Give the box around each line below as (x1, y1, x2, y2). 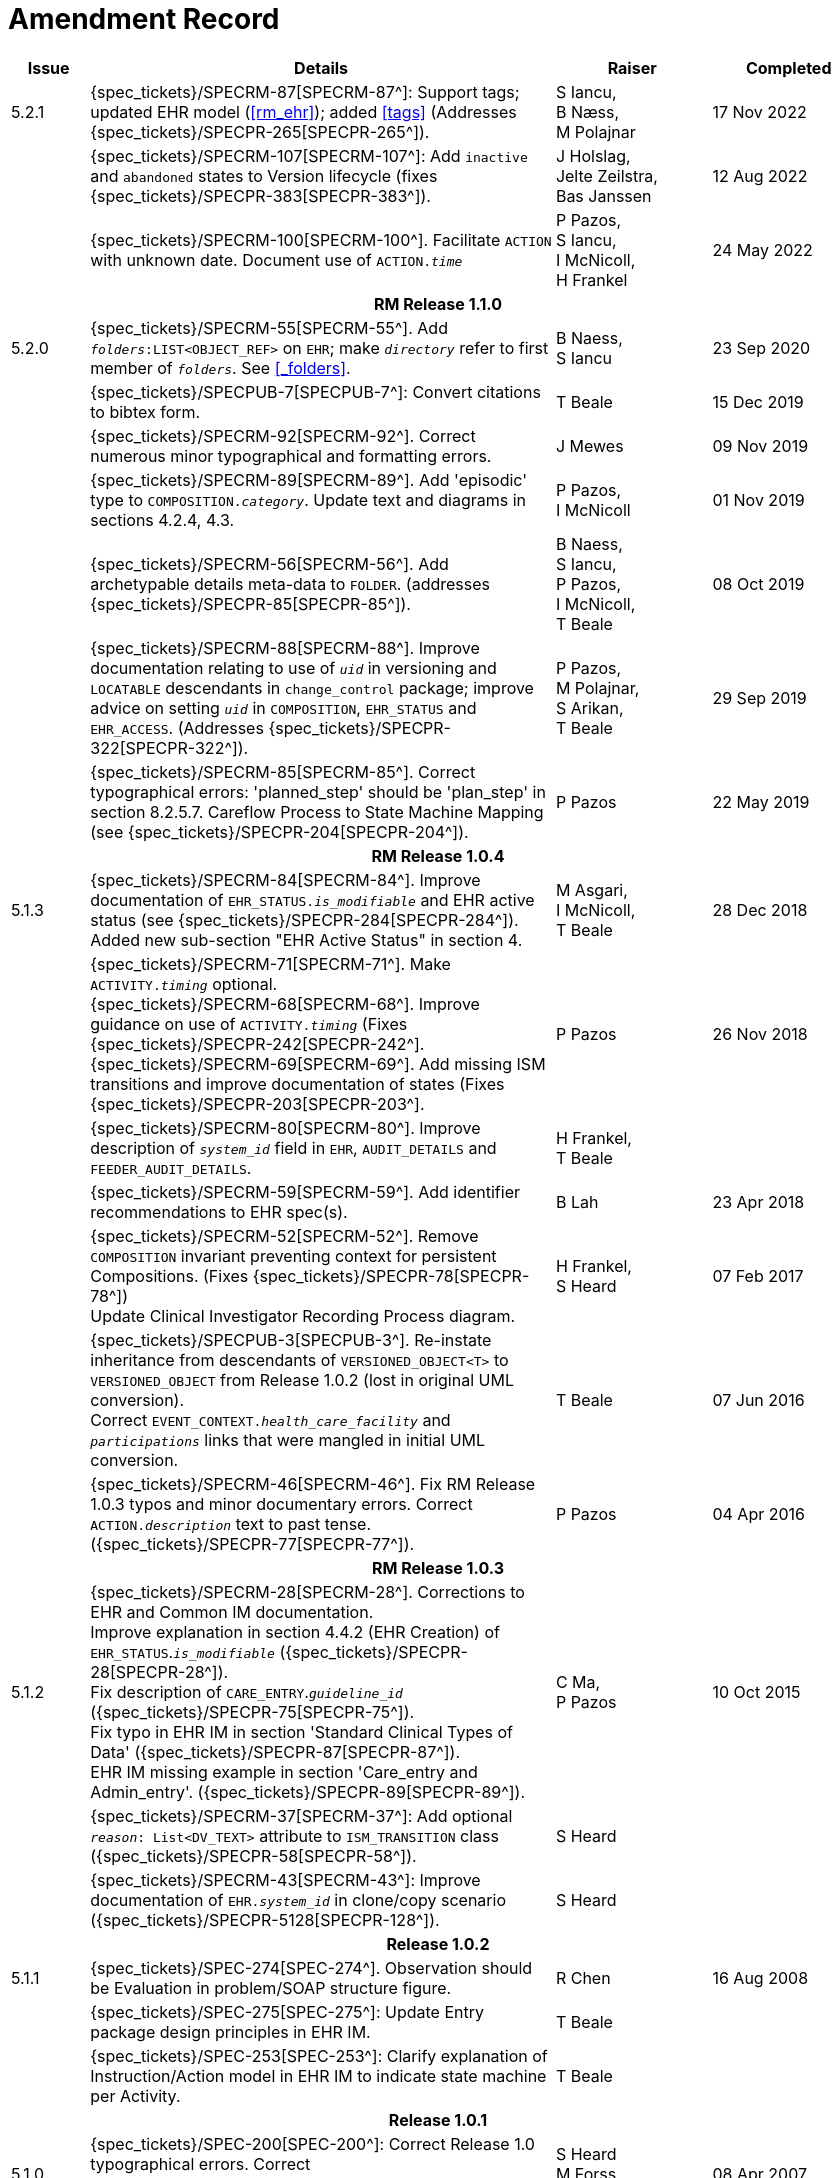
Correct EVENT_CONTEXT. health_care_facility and (90, 1409, 451, 1430)
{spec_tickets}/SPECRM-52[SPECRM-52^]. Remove (90, 1225, 479, 1246)
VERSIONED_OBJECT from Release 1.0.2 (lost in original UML (90, 1369, 514, 1390)
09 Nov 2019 (712, 435, 809, 456)
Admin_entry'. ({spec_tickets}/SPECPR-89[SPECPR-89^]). (90, 1781, 526, 1802)
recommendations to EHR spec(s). (90, 1201, 348, 1222)
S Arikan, (555, 697, 624, 718)
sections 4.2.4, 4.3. (90, 509, 235, 530)
